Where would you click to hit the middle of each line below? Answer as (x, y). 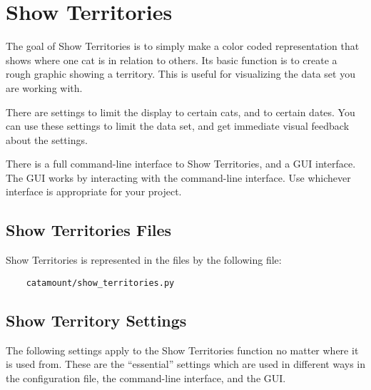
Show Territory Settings (96, 320)
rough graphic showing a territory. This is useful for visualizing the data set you (181, 74)
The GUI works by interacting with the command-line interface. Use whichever (178, 177)
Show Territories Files (89, 230)
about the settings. (47, 139)
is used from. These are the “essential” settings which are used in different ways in (185, 364)
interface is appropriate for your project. (94, 191)
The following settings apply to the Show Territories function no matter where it (182, 350)
